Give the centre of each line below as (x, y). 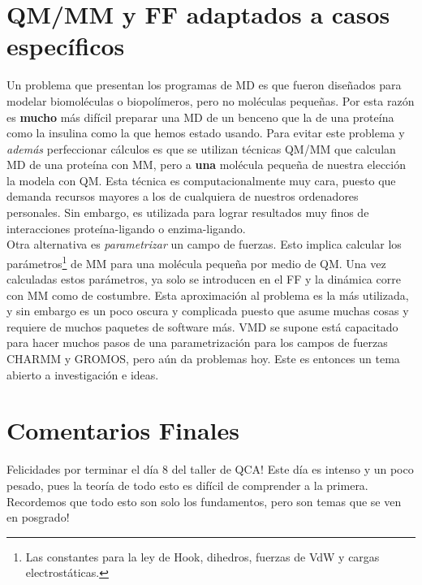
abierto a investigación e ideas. (83, 374)
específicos (66, 46)
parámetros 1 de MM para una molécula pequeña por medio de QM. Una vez (196, 262)
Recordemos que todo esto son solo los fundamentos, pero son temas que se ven (204, 501)
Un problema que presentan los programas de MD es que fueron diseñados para (204, 85)
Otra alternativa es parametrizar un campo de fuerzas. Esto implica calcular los (204, 244)
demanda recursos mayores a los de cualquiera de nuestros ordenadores (183, 196)
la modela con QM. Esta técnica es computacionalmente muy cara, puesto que (201, 180)
